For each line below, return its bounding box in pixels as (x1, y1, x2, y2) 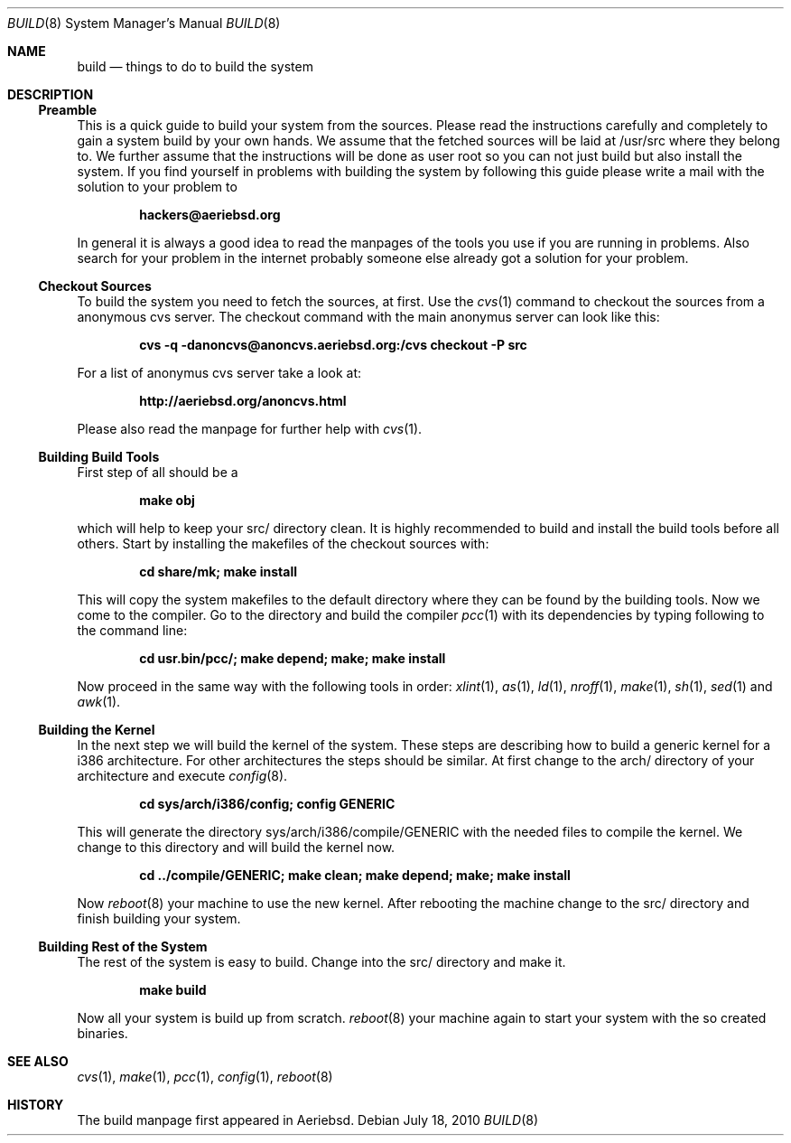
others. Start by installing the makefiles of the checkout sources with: (77, 536, 489, 551)
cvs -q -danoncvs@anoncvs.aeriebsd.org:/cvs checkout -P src (139, 337, 527, 352)
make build (139, 982, 207, 998)
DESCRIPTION (7, 87, 94, 102)
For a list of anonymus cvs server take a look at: (77, 365, 362, 380)
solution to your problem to (77, 179, 237, 194)
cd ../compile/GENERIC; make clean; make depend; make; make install (139, 867, 571, 883)
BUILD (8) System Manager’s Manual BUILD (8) (7, 15, 281, 31)
